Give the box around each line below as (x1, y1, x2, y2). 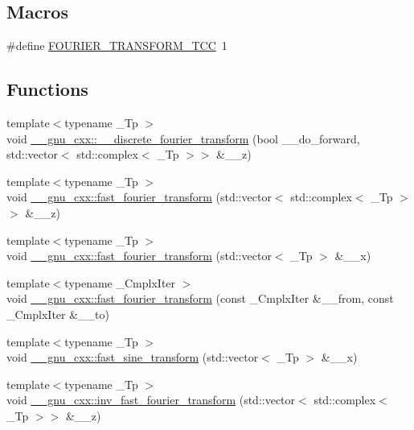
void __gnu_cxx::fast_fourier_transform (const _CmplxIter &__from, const (6, 290, 394, 307)
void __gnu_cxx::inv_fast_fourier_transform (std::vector (6, 391, 296, 408)
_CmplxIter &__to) (6, 305, 109, 322)
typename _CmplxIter (64, 274, 176, 291)
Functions (6, 76, 88, 101)
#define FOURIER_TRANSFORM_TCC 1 (6, 37, 227, 54)
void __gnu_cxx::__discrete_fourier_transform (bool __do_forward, (6, 130, 360, 147)
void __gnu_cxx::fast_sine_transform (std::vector (6, 349, 259, 366)
